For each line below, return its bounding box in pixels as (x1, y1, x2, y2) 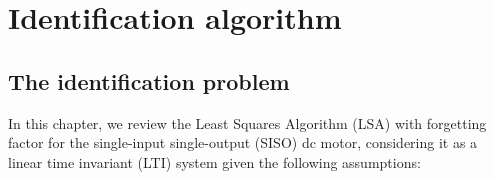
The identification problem (8, 65, 290, 96)
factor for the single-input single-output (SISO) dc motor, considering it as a (8, 132, 478, 153)
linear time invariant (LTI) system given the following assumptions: (8, 151, 421, 172)
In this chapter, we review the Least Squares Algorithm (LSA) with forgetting (8, 112, 487, 133)
